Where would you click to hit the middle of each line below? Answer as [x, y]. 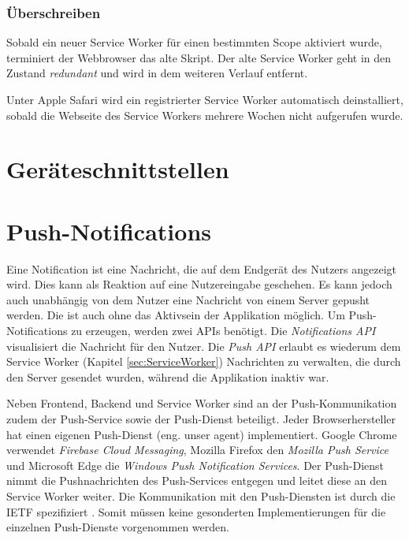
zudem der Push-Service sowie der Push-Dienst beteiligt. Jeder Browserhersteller [201, 419]
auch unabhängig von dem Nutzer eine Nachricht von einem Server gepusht [188, 299]
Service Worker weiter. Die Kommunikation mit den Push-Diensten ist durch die [201, 496]
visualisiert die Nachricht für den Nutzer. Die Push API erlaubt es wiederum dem [204, 346]
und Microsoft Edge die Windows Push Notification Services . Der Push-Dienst [195, 465]
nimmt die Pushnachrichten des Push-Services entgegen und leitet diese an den [197, 480]
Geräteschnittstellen [118, 169]
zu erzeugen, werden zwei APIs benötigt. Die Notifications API [223, 331]
